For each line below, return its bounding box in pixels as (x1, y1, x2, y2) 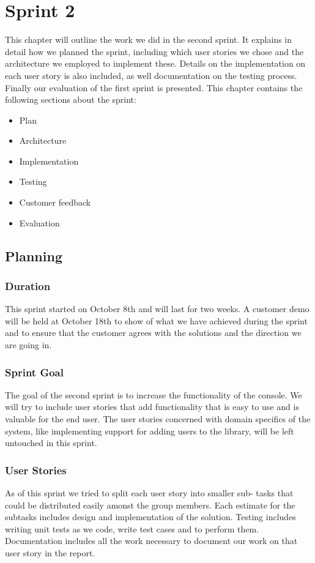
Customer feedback (19, 196, 91, 209)
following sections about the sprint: (5, 93, 136, 106)
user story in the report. (5, 546, 95, 559)
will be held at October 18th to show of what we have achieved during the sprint (5, 314, 308, 327)
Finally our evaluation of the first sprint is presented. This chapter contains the (5, 81, 303, 94)
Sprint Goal (5, 364, 64, 379)
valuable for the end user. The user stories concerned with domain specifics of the (5, 412, 311, 425)
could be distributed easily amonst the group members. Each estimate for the (5, 498, 295, 511)
